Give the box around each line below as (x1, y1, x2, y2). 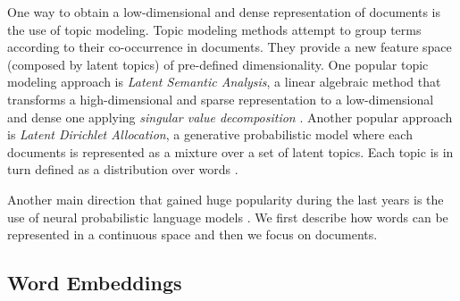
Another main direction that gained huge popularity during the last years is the (7, 189, 444, 208)
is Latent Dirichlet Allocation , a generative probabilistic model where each (7, 125, 413, 144)
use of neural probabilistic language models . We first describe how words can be (7, 207, 448, 226)
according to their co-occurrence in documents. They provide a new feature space (7, 38, 452, 56)
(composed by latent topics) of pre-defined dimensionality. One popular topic (7, 54, 429, 73)
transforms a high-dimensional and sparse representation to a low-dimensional (7, 89, 434, 108)
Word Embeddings (7, 269, 182, 297)
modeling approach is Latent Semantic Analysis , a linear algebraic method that (7, 72, 441, 91)
